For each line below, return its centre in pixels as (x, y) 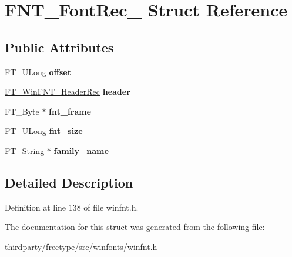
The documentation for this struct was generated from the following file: (135, 227)
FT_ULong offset (38, 71)
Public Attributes (59, 47)
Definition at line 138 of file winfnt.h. (72, 207)
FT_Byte (22, 111)
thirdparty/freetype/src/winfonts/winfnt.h (81, 246)
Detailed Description (69, 182)
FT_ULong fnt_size (44, 131)
